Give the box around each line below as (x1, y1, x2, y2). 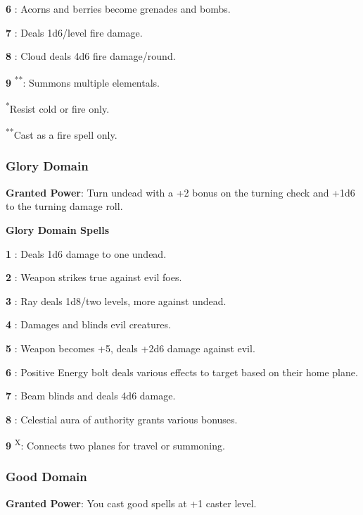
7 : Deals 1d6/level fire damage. (6, 25, 143, 39)
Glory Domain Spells (6, 222, 110, 237)
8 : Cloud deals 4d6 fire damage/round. (6, 49, 176, 63)
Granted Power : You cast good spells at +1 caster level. (6, 495, 257, 510)
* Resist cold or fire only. (6, 99, 110, 116)
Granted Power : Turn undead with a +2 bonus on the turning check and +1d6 (6, 185, 355, 199)
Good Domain (6, 468, 87, 485)
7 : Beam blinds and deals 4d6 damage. (6, 388, 176, 403)
